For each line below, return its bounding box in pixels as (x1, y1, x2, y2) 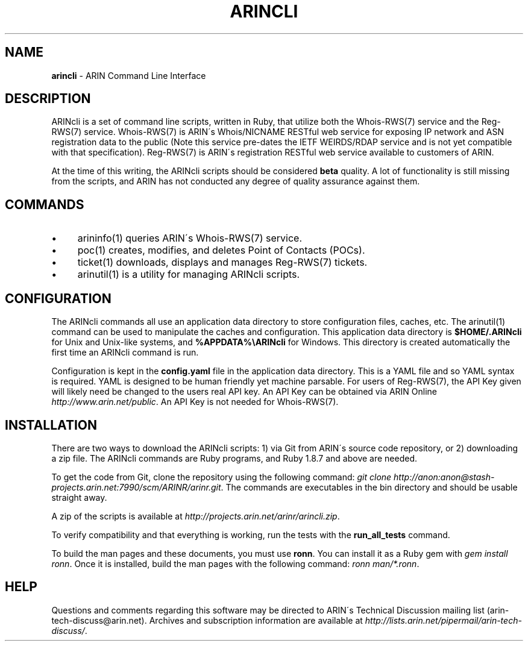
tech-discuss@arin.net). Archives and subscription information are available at (51, 615, 363, 626)
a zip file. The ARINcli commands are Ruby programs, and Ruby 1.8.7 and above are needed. (51, 453, 418, 463)
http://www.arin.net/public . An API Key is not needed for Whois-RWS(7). (51, 397, 339, 407)
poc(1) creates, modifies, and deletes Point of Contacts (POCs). (77, 244, 365, 257)
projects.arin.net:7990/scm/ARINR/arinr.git (51, 481, 221, 492)
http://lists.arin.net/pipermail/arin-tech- (365, 615, 522, 626)
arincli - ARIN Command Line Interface (51, 70, 206, 81)
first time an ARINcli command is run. (51, 347, 199, 358)
